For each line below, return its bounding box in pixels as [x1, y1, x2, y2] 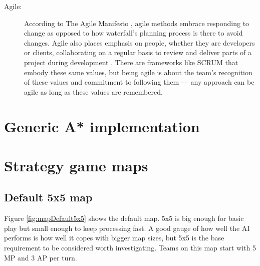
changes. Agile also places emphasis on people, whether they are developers [24, 37, 255, 48]
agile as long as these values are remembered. [24, 86, 163, 97]
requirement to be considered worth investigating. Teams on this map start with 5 [4, 242, 256, 253]
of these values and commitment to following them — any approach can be [24, 77, 254, 87]
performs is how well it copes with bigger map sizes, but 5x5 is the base [4, 232, 224, 243]
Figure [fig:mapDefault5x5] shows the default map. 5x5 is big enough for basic [4, 213, 244, 223]
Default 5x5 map [4, 189, 93, 205]
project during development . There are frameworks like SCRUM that [24, 57, 238, 67]
